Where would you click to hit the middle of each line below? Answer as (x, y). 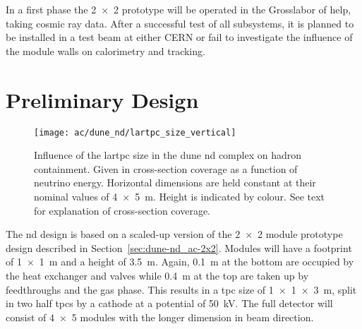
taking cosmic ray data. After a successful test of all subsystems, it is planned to (180, 23)
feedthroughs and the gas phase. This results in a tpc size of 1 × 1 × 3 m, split (181, 289)
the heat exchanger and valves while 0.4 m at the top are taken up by (157, 275)
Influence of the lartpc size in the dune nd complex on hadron (168, 155)
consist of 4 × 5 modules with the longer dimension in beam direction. (160, 317)
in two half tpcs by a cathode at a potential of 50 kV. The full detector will (169, 303)
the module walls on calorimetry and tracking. (105, 50)
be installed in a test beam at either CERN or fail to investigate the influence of (179, 37)
